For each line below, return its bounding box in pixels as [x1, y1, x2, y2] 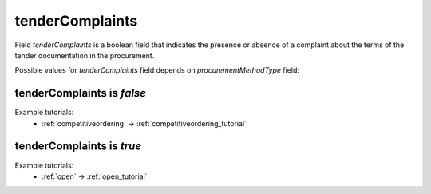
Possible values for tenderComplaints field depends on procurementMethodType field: [14, 65, 299, 75]
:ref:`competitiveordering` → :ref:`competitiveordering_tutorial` [42, 118, 247, 128]
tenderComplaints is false [14, 86, 147, 100]
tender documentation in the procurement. [14, 50, 155, 60]
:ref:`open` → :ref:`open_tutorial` [42, 172, 148, 181]
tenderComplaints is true [14, 140, 142, 153]
